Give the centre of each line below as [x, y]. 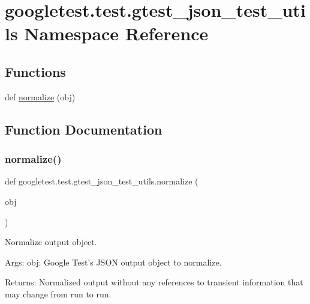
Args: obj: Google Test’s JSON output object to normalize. [113, 262]
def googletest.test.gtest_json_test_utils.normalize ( [102, 181]
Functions [35, 71]
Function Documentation [84, 129]
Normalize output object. [51, 242]
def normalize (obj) [40, 96]
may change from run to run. [58, 293]
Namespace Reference [116, 33]
